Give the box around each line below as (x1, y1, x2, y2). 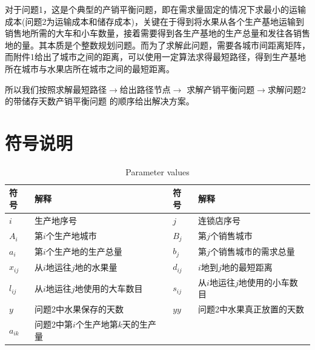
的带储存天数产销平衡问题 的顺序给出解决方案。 (5, 95, 194, 107)
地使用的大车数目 (75, 281, 143, 294)
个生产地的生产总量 (45, 244, 122, 257)
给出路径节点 (119, 82, 171, 95)
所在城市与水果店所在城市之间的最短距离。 (5, 62, 174, 75)
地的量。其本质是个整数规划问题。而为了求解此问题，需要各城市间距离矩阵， (5, 38, 310, 51)
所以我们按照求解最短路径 (5, 82, 107, 95)
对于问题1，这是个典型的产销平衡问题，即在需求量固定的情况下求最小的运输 (5, 3, 306, 15)
